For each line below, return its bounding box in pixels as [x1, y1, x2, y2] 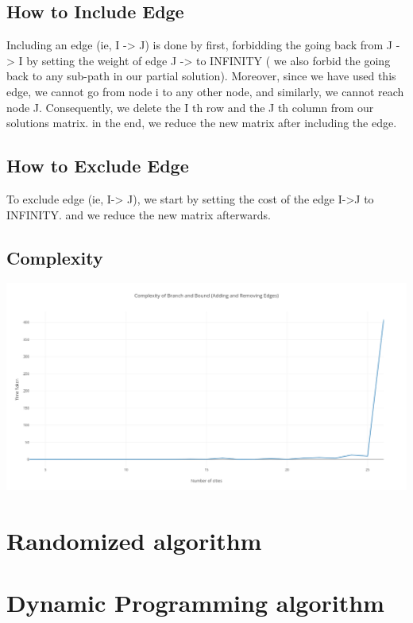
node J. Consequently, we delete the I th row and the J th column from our [6, 99, 374, 115]
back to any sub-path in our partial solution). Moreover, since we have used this [6, 68, 396, 84]
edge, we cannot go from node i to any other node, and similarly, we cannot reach [6, 83, 404, 99]
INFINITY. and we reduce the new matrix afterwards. [6, 206, 271, 222]
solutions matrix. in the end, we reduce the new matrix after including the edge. [6, 114, 397, 131]
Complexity [6, 245, 103, 269]
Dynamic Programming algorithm [6, 586, 384, 618]
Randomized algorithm [6, 524, 262, 556]
